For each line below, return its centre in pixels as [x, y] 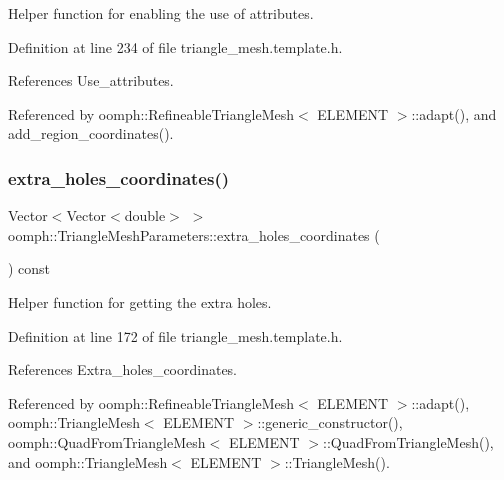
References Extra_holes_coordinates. [123, 369]
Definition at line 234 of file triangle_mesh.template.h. [175, 46]
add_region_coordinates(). [91, 133]
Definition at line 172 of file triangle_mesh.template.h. [175, 335]
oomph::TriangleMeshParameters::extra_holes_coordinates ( [194, 234]
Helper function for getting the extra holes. [140, 301]
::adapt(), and [454, 113]
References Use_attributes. [91, 80]
